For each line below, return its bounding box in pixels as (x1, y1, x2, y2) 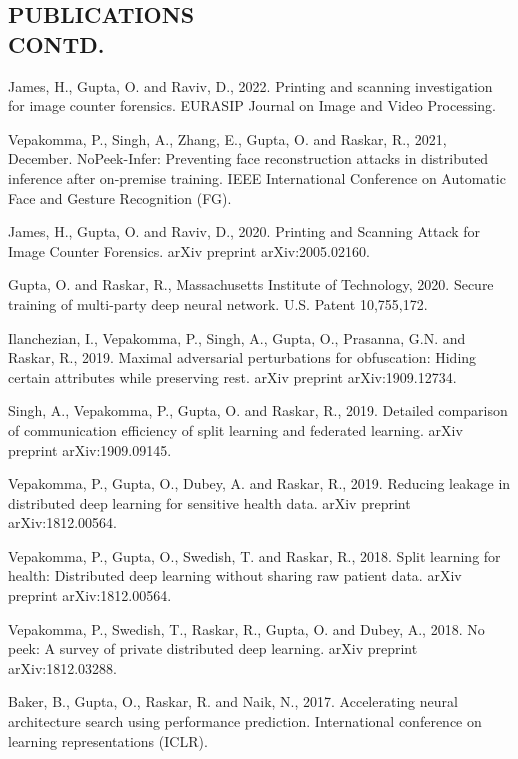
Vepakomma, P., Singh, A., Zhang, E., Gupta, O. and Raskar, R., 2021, (8, 128, 447, 149)
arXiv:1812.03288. (8, 657, 117, 678)
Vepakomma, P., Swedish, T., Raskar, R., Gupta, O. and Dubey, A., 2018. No (8, 618, 485, 639)
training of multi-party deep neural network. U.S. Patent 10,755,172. (8, 293, 428, 314)
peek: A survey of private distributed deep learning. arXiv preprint (8, 638, 418, 659)
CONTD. (8, 28, 105, 59)
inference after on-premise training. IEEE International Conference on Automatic (8, 167, 506, 188)
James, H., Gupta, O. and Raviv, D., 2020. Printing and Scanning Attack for (8, 221, 481, 242)
